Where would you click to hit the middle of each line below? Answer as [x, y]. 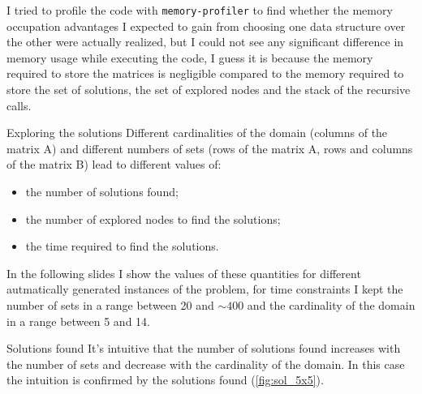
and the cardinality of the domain [331, 304]
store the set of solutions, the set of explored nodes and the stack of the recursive [209, 90]
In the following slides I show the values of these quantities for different [184, 273]
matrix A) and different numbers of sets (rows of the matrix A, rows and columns [210, 148]
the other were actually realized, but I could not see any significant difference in [205, 42]
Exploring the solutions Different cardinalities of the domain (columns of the [197, 133]
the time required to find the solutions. [122, 246]
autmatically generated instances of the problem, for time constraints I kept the [205, 289]
